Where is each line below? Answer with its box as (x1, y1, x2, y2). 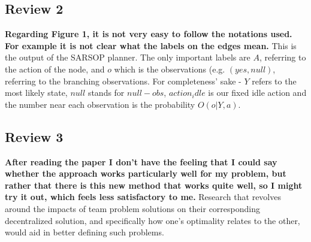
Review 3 (5, 127, 64, 146)
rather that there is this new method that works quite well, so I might (5, 179, 303, 191)
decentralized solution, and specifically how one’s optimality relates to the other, (5, 214, 300, 226)
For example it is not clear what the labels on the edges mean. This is (5, 39, 297, 52)
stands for (87, 86, 125, 99)
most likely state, (5, 86, 68, 99)
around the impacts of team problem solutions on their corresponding (5, 202, 260, 214)
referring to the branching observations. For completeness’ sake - (5, 74, 241, 87)
